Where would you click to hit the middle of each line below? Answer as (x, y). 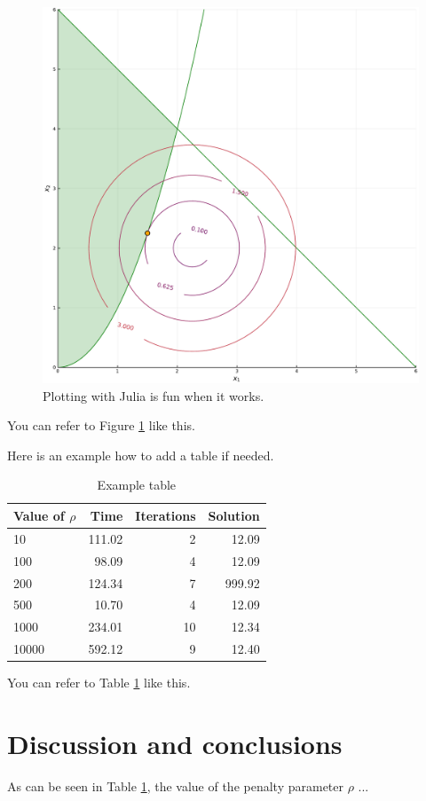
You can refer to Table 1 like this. (99, 683)
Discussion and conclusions (175, 743)
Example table (137, 485)
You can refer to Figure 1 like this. (101, 425)
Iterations (166, 515)
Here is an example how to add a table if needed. (141, 455)
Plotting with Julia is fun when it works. (154, 395)
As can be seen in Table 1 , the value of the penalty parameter (175, 785)
